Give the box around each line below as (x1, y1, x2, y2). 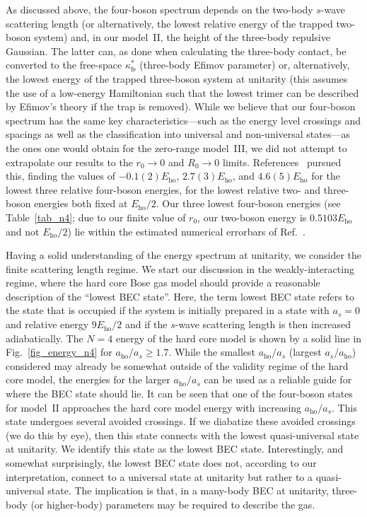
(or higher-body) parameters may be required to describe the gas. (30, 496, 315, 511)
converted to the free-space (6, 57, 122, 72)
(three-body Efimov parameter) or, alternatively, (139, 57, 350, 72)
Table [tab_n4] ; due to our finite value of (6, 209, 186, 224)
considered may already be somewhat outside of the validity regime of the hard (6, 358, 349, 373)
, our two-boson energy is (197, 209, 307, 224)
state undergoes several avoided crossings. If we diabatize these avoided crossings (6, 414, 356, 429)
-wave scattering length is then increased (175, 317, 351, 332)
